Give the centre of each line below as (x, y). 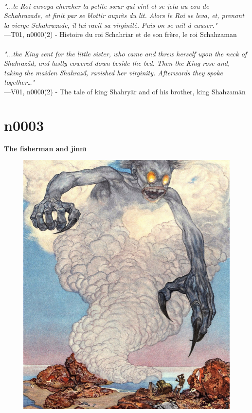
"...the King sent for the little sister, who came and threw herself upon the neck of (126, 53)
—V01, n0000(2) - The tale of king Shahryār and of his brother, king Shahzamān (125, 91)
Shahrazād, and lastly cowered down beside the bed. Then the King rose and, (117, 63)
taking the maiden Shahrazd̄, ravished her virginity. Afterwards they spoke (113, 72)
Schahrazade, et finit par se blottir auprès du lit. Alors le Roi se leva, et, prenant (124, 15)
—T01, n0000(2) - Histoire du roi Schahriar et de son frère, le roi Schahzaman (120, 34)
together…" (19, 82)
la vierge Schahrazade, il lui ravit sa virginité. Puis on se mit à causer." (111, 25)
